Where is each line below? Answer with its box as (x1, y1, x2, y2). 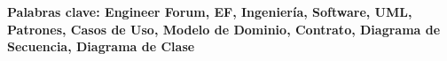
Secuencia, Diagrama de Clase (7, 37, 195, 56)
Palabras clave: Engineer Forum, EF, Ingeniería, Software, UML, (7, 3, 412, 20)
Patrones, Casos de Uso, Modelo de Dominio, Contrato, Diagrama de (7, 19, 441, 38)
